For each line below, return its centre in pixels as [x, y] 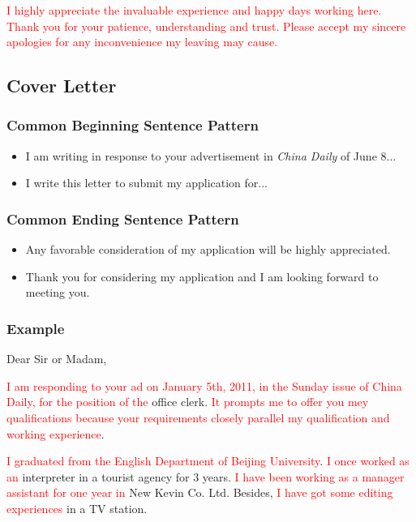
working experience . [56, 433]
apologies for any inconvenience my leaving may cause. [142, 42]
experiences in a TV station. [77, 508]
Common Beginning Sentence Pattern [133, 125]
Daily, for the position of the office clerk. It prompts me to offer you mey [188, 402]
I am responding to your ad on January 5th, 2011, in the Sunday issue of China [204, 385]
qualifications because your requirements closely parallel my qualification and [198, 417]
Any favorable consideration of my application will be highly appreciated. [208, 249]
